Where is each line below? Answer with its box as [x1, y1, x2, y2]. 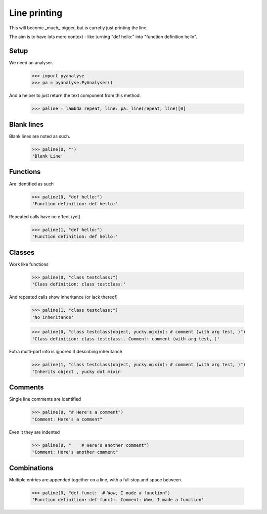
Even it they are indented [9, 429, 60, 435]
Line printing [9, 7, 63, 18]
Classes [9, 248, 35, 257]
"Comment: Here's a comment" [32, 416, 103, 422]
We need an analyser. [9, 59, 53, 65]
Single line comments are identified [9, 396, 81, 402]
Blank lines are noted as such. [9, 133, 70, 139]
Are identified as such [9, 181, 54, 187]
